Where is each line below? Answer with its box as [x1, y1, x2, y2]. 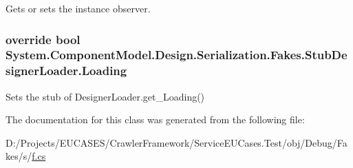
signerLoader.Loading [6, 62, 127, 79]
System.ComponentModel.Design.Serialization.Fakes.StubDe [6, 46, 347, 63]
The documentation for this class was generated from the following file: [6, 112, 305, 127]
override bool [6, 30, 81, 48]
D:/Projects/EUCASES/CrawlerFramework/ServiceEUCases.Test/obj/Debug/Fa [6, 135, 347, 149]
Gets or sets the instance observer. [6, 1, 151, 15]
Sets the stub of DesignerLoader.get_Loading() [6, 89, 205, 103]
